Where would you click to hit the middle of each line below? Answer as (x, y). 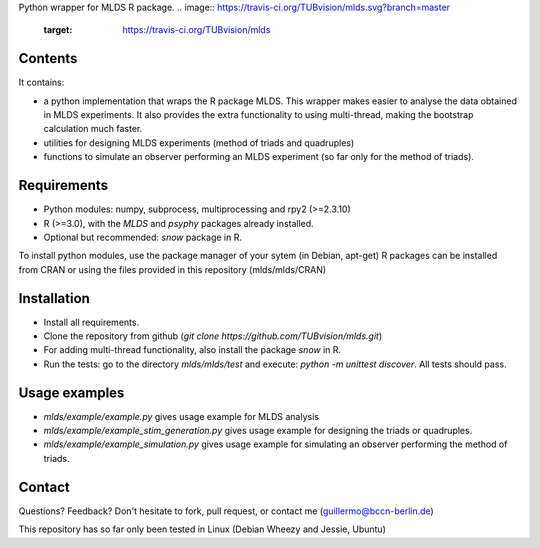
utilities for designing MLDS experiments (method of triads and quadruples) (199, 142)
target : (58, 30)
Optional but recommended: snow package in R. (142, 237)
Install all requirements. (91, 322)
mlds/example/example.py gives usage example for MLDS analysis (181, 416)
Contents (48, 58)
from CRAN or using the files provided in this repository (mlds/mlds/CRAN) (172, 269)
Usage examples (71, 392)
